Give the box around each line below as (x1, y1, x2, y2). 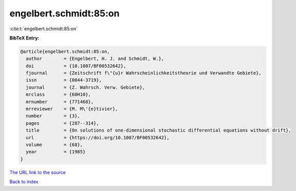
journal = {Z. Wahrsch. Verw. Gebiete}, (26, 84, 145, 90)
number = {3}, (26, 113, 81, 119)
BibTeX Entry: (9, 35, 40, 41)
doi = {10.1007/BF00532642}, (26, 63, 126, 69)
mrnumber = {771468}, (26, 99, 94, 104)
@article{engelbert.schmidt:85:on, (20, 49, 110, 54)
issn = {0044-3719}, (26, 77, 102, 83)
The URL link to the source (9, 169, 66, 175)
